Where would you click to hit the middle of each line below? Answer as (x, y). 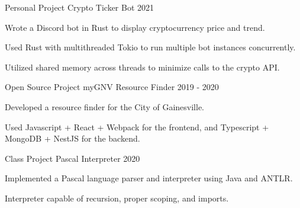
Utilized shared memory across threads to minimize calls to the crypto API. (142, 67)
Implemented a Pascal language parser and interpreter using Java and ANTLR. (149, 178)
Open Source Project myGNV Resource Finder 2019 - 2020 (112, 87)
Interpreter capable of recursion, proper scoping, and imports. (117, 198)
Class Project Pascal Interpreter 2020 (72, 158)
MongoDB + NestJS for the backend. (72, 138)
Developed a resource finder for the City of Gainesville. (104, 106)
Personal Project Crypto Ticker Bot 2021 (80, 7)
